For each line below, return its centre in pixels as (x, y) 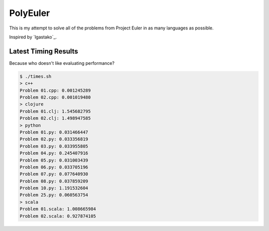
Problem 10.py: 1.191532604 (54, 188)
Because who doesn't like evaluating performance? (62, 63)
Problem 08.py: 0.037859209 (54, 181)
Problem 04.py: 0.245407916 (54, 153)
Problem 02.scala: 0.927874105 (58, 216)
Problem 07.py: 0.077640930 (54, 174)
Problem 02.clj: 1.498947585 (55, 118)
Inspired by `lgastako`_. (33, 37)
